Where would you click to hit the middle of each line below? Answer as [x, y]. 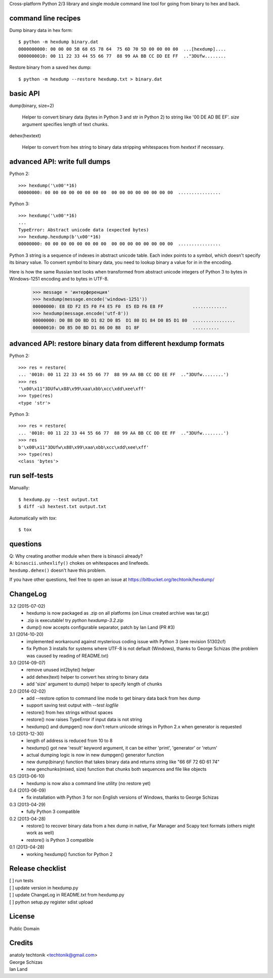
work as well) [40, 833]
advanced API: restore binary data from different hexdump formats [117, 344]
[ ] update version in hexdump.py [44, 888]
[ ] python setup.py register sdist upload [51, 902]
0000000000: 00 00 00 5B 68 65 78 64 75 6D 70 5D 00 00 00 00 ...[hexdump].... [122, 49]
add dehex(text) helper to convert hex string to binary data [87, 677]
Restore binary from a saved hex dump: [51, 67]
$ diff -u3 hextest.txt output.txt [62, 507]
